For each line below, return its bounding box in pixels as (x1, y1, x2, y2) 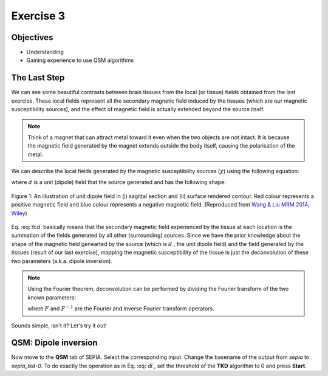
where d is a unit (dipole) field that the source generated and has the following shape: (11, 179, 226, 186)
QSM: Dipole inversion (11, 338, 98, 348)
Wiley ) (11, 210, 27, 217)
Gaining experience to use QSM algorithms (26, 56, 134, 64)
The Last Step (11, 73, 65, 83)
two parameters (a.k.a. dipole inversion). (11, 257, 112, 264)
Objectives (11, 32, 53, 43)
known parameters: (27, 293, 77, 301)
